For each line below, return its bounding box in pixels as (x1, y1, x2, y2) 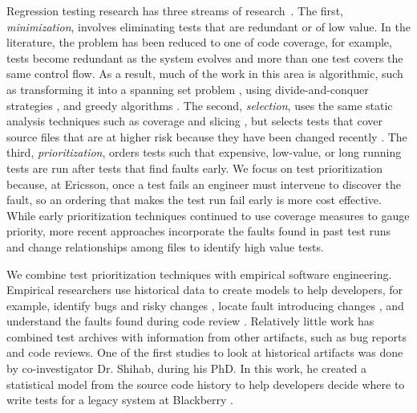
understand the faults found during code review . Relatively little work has (6, 313, 374, 329)
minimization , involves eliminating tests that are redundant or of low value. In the (6, 18, 411, 35)
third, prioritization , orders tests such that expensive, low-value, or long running (6, 144, 402, 161)
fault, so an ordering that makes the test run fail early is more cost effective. (6, 191, 382, 208)
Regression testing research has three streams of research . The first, (6, 2, 343, 18)
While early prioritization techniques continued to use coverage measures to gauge (6, 206, 410, 223)
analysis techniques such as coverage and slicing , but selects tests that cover (6, 112, 383, 129)
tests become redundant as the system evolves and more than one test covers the (6, 49, 403, 66)
